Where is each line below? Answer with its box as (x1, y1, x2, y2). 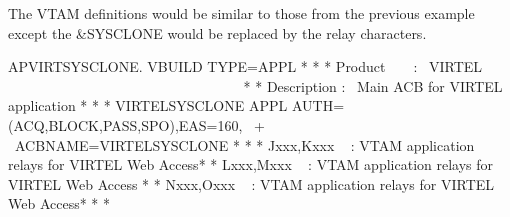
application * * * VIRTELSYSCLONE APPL (8, 95, 288, 116)
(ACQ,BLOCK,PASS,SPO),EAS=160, (8, 114, 243, 135)
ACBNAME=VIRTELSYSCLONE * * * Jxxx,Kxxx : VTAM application (14, 134, 475, 155)
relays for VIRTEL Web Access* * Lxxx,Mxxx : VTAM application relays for (8, 154, 494, 175)
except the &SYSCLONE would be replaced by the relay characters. (8, 22, 427, 43)
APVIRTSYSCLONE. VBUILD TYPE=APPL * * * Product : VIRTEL (8, 56, 483, 77)
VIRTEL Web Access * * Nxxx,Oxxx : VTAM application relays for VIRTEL (8, 173, 495, 194)
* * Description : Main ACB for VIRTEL (243, 75, 503, 96)
